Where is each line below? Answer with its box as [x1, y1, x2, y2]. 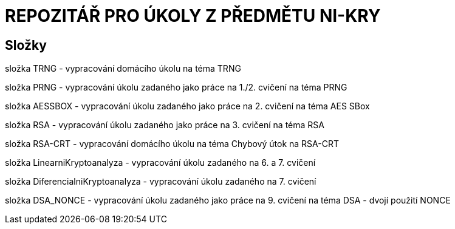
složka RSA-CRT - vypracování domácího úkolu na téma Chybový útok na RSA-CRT [5, 138, 339, 149]
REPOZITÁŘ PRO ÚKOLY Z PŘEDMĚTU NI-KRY [5, 5, 381, 26]
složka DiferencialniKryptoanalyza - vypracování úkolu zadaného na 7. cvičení [5, 176, 316, 187]
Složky [5, 37, 47, 53]
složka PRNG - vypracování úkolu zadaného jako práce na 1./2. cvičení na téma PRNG [5, 82, 347, 93]
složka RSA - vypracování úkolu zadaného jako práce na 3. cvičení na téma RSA [5, 120, 324, 131]
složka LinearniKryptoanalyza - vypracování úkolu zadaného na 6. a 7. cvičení [5, 157, 316, 168]
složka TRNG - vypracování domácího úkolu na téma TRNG [5, 63, 241, 74]
